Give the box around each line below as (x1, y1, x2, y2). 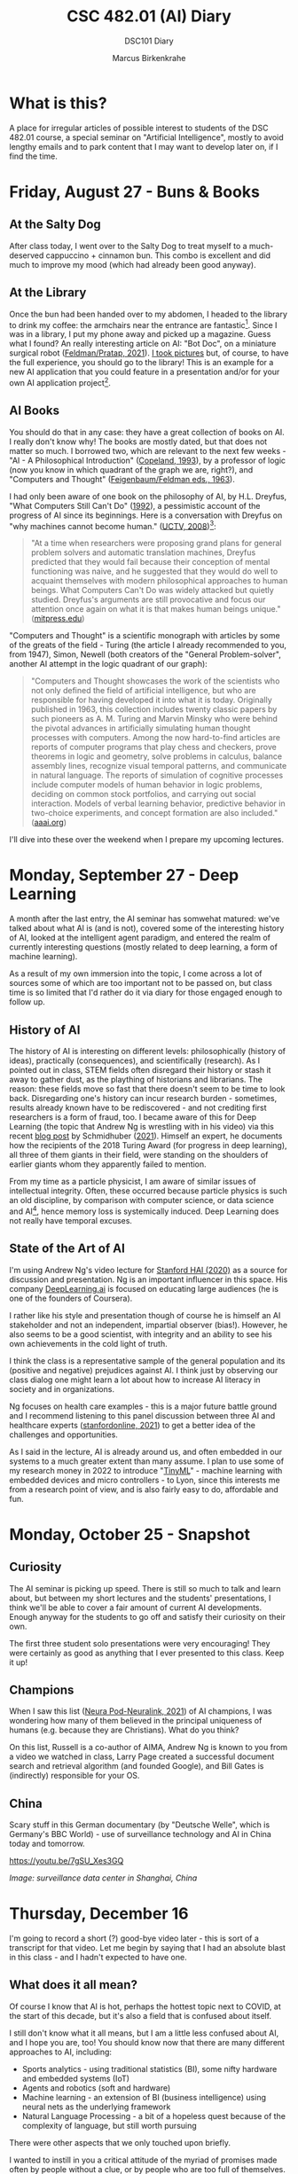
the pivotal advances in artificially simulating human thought (30, 723, 251, 733)
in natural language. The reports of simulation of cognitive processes (30, 770, 284, 781)
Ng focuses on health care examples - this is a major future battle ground (9, 1401, 278, 1412)
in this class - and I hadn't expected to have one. (9, 1952, 188, 1963)
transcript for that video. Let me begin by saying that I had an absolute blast (9, 1943, 286, 1953)
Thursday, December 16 (9, 1904, 189, 1924)
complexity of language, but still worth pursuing (21, 2120, 197, 2131)
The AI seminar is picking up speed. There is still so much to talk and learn (9, 1583, 281, 1593)
